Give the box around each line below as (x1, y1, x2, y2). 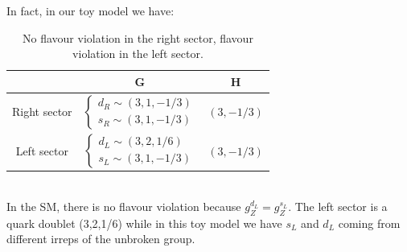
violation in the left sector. (72, 45, 203, 62)
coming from (338, 214, 401, 231)
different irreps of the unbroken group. (6, 230, 195, 247)
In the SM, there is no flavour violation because (6, 197, 241, 214)
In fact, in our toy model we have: (6, 2, 175, 19)
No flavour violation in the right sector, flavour (23, 29, 253, 46)
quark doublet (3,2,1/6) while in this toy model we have (6, 214, 282, 231)
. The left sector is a (288, 197, 388, 214)
